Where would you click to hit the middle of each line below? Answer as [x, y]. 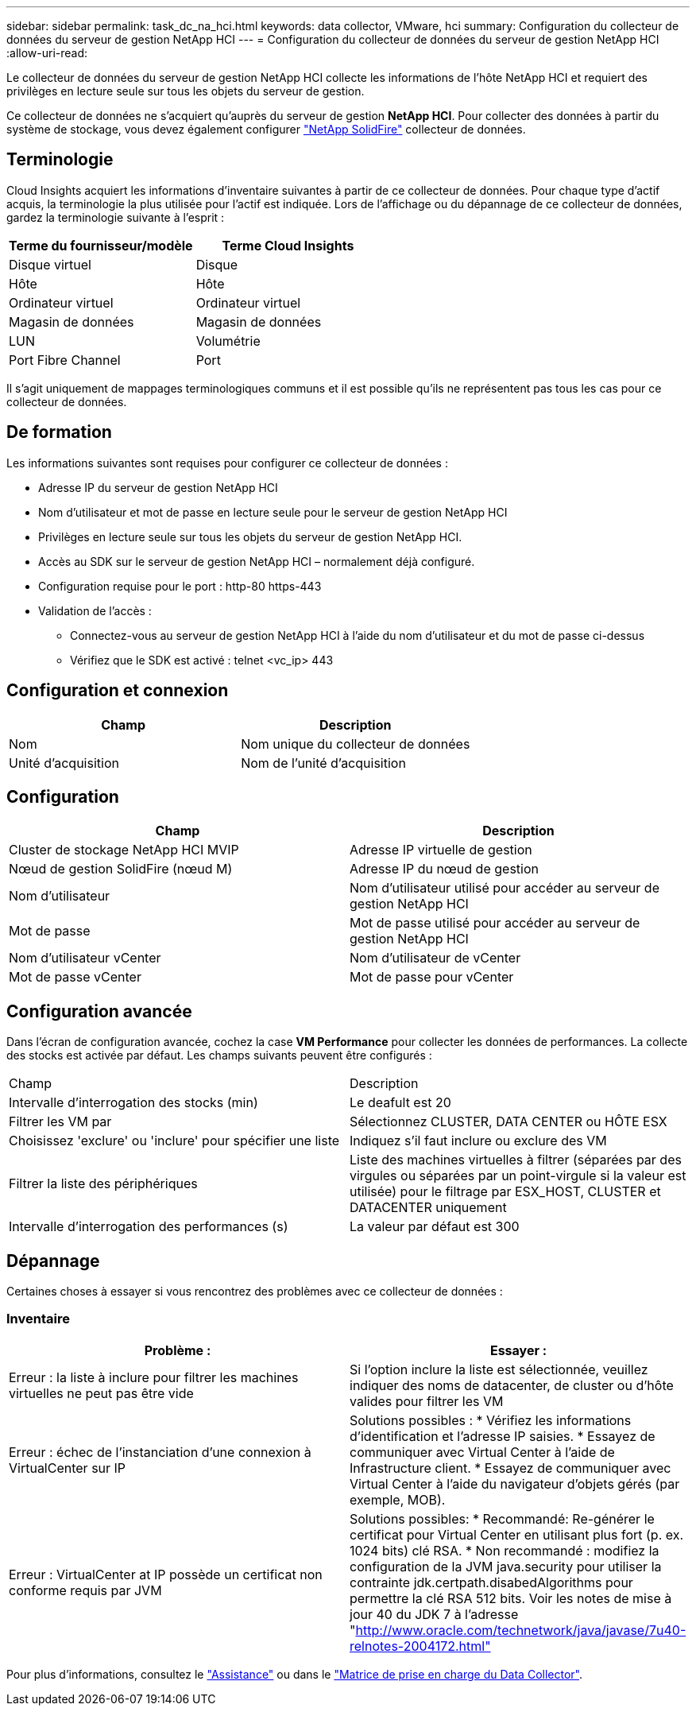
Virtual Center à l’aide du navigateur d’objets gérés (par [515, 1483]
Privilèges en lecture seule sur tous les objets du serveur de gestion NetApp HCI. [250, 536]
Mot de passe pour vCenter [432, 977]
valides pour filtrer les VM [427, 1401]
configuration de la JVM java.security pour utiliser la [506, 1566]
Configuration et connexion [118, 691]
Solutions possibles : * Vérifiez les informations [491, 1420]
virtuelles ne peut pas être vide [101, 1393]
